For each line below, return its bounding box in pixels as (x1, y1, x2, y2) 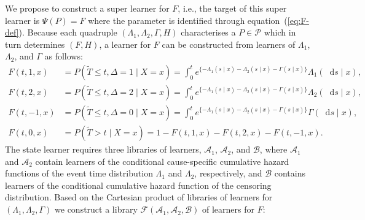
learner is (5, 13, 40, 26)
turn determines (5, 37, 65, 50)
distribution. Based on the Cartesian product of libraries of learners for (5, 191, 273, 203)
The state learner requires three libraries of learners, (5, 143, 202, 156)
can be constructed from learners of (162, 37, 296, 50)
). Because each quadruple (18, 26, 117, 39)
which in (264, 26, 296, 39)
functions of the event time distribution (5, 167, 153, 180)
